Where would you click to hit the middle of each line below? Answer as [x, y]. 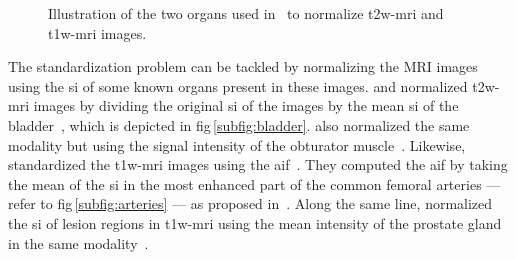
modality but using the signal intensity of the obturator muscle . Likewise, [237, 144]
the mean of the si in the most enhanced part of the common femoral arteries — [254, 183]
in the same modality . [78, 242]
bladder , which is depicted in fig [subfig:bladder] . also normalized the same [239, 124]
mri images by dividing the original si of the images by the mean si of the [233, 105]
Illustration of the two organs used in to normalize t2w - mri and [246, 13]
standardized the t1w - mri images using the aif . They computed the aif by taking [258, 164]
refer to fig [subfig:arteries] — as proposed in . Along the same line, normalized [250, 203]
